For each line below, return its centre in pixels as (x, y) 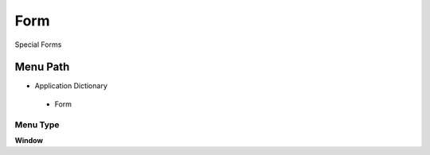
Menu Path (42, 67)
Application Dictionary (71, 86)
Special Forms (38, 45)
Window (29, 140)
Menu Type (37, 125)
